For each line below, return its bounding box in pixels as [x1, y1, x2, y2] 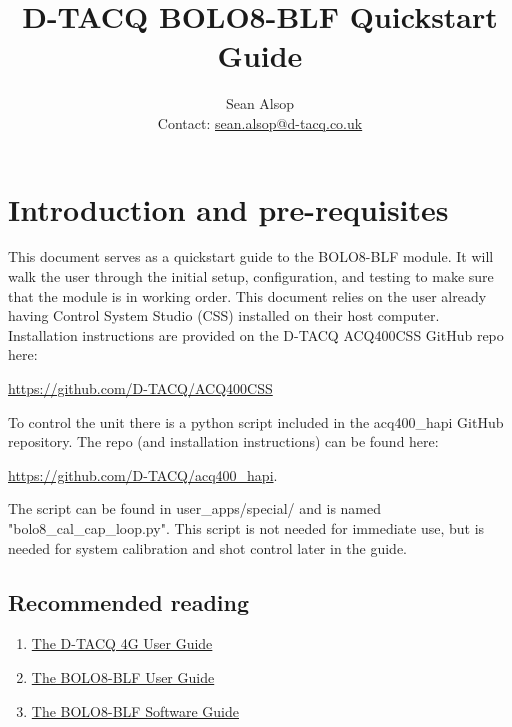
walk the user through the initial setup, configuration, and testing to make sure [8, 266, 494, 287]
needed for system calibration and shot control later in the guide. [8, 537, 408, 558]
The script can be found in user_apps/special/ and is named [8, 498, 382, 519]
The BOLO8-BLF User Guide [31, 666, 215, 687]
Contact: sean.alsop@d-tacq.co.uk [157, 112, 363, 133]
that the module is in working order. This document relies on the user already [8, 285, 487, 306]
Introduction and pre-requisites [8, 188, 449, 229]
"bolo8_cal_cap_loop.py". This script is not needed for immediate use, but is [8, 517, 485, 538]
